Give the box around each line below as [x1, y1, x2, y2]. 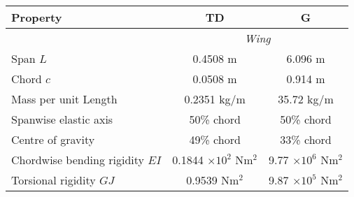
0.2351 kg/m [184, 91, 246, 107]
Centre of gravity [11, 131, 95, 147]
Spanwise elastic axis [11, 111, 113, 127]
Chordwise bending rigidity [11, 152, 145, 168]
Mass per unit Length [11, 91, 118, 107]
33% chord [280, 131, 332, 147]
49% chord [189, 131, 241, 147]
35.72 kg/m [278, 91, 334, 107]
